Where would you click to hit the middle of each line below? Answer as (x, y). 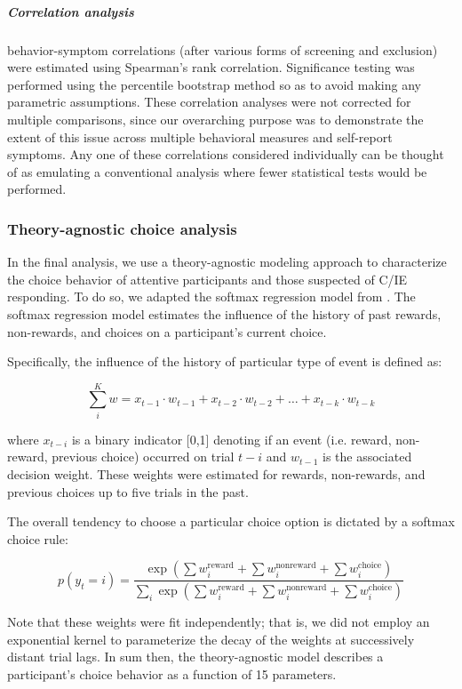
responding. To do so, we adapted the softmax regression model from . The (211, 296)
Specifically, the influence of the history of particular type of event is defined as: (225, 361)
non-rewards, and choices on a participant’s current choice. (167, 331)
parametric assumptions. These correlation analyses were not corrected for (209, 102)
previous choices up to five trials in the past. (128, 491)
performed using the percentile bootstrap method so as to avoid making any (214, 84)
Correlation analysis (71, 11)
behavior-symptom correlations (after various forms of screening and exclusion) (223, 49)
